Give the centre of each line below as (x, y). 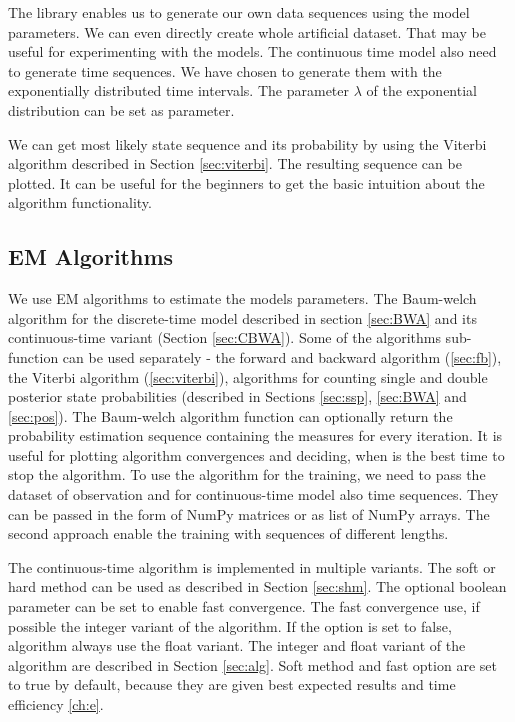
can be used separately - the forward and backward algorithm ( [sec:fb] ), (282, 356)
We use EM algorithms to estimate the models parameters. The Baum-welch (242, 298)
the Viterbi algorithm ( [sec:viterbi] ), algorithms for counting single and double (248, 376)
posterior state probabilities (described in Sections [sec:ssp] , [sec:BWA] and (237, 396)
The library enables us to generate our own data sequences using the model (239, 12)
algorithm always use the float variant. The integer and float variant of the (237, 645)
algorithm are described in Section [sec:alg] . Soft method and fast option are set (252, 664)
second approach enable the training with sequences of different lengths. (228, 533)
